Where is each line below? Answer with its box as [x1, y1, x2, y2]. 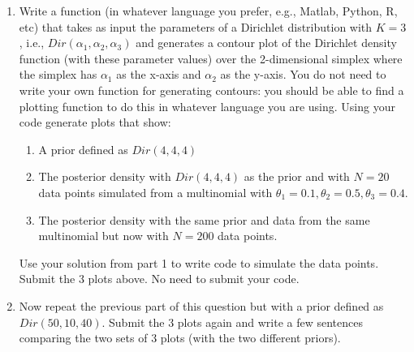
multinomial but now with [38, 227, 169, 244]
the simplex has [19, 66, 97, 83]
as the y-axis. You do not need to [220, 66, 386, 83]
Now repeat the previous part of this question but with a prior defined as [19, 297, 384, 314]
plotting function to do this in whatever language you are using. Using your [19, 97, 395, 114]
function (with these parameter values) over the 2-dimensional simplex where [19, 49, 403, 67]
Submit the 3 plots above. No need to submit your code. [19, 270, 300, 287]
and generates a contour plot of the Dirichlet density [136, 34, 397, 51]
